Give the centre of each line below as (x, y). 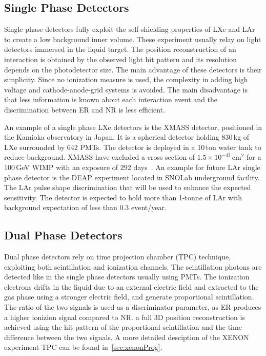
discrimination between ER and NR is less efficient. (85, 109)
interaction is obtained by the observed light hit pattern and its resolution (120, 59)
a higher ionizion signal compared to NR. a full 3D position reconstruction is (125, 317)
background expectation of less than (61, 207)
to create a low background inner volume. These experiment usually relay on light (133, 39)
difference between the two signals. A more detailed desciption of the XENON (127, 337)
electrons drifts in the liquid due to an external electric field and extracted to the (131, 286)
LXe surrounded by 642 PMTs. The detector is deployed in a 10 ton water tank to (133, 147)
